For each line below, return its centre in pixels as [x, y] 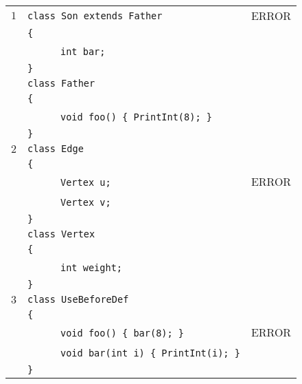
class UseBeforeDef [78, 299]
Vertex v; [86, 202]
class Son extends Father [95, 15]
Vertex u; [86, 182]
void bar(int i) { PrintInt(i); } [150, 353]
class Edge [56, 149]
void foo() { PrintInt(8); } [136, 117]
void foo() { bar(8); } [123, 333]
